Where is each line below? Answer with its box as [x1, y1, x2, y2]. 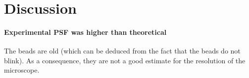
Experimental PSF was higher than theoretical [4, 26, 167, 37]
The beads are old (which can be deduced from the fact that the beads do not [4, 46, 241, 56]
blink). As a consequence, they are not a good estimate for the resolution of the [4, 55, 246, 65]
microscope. [4, 65, 40, 75]
